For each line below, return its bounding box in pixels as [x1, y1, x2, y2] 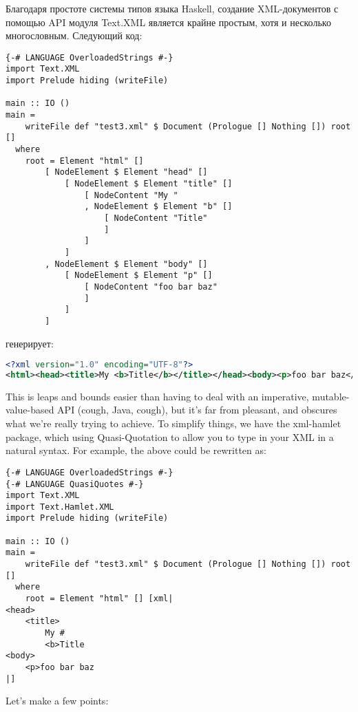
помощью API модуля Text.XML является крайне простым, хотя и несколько [6, 14, 331, 29]
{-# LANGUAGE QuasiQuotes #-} [6, 479, 144, 489]
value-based [6, 402, 54, 417]
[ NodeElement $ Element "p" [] [64, 270, 213, 281]
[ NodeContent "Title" [104, 213, 208, 223]
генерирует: [6, 336, 54, 350]
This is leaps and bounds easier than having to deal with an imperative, [6, 389, 309, 403]
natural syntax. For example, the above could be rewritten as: [6, 443, 266, 457]
